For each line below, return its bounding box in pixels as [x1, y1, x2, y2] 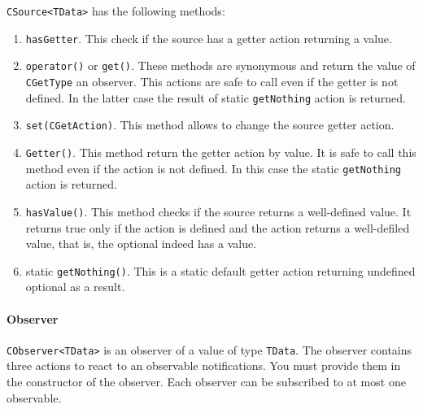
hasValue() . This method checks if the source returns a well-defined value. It [25, 202, 412, 220]
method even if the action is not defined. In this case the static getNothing [25, 159, 401, 176]
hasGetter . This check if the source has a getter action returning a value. [25, 29, 392, 46]
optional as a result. [25, 278, 125, 295]
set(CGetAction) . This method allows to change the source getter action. [25, 116, 395, 133]
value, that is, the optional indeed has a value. [25, 235, 257, 252]
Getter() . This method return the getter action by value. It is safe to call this [25, 143, 416, 160]
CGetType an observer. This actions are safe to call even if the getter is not [25, 72, 399, 89]
